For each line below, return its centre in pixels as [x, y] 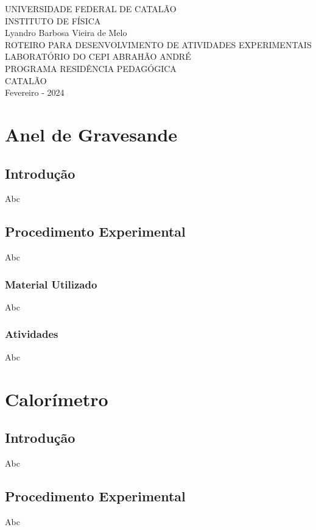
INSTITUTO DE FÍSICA [53, 20]
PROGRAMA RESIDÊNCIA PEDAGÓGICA [91, 68]
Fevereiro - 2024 [35, 92]
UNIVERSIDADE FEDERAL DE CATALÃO [91, 9]
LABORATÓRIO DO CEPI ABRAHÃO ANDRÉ [98, 56]
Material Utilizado [51, 284]
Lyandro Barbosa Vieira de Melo [66, 33]
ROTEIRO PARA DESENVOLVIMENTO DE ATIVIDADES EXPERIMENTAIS [158, 44]
